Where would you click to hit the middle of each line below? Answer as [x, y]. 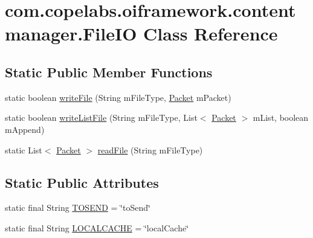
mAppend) [25, 129]
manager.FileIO [71, 34]
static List [24, 150]
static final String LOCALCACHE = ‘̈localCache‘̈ [97, 227]
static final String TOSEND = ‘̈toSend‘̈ [78, 207]
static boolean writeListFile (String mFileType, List [101, 117]
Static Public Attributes [82, 182]
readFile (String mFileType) [150, 150]
